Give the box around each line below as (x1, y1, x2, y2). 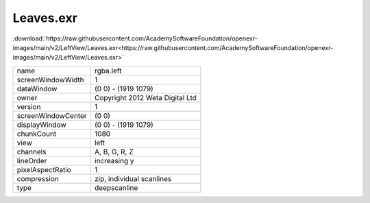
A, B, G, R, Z (95, 147, 134, 156)
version (16, 101, 41, 111)
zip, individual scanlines (95, 174, 172, 183)
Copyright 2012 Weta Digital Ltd (95, 93, 197, 102)
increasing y (95, 156, 134, 165)
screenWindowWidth (16, 75, 85, 84)
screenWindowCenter (16, 110, 87, 120)
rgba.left (95, 66, 122, 75)
